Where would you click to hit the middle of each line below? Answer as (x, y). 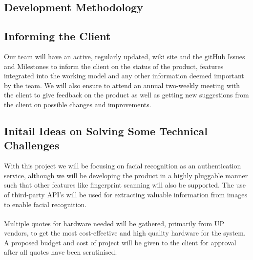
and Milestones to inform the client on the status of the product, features (114, 66)
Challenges (32, 145)
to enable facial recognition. (45, 204)
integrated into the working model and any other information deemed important (124, 76)
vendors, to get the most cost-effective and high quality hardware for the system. (125, 233)
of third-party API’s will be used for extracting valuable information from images (126, 194)
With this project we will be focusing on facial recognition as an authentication (123, 166)
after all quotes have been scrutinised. (61, 252)
